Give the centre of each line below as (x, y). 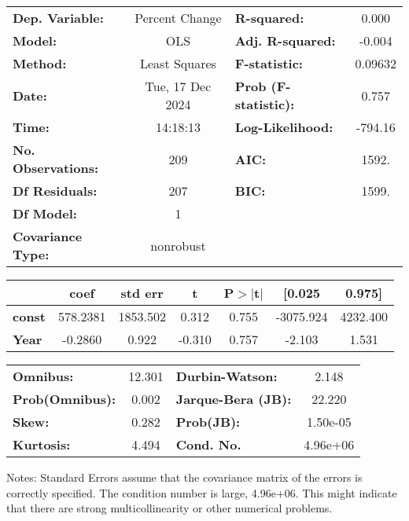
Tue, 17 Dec (178, 86)
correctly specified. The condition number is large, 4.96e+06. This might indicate (202, 492)
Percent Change (178, 18)
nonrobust (178, 245)
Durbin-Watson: (227, 376)
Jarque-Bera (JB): (234, 399)
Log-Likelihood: (284, 127)
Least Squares (178, 63)
